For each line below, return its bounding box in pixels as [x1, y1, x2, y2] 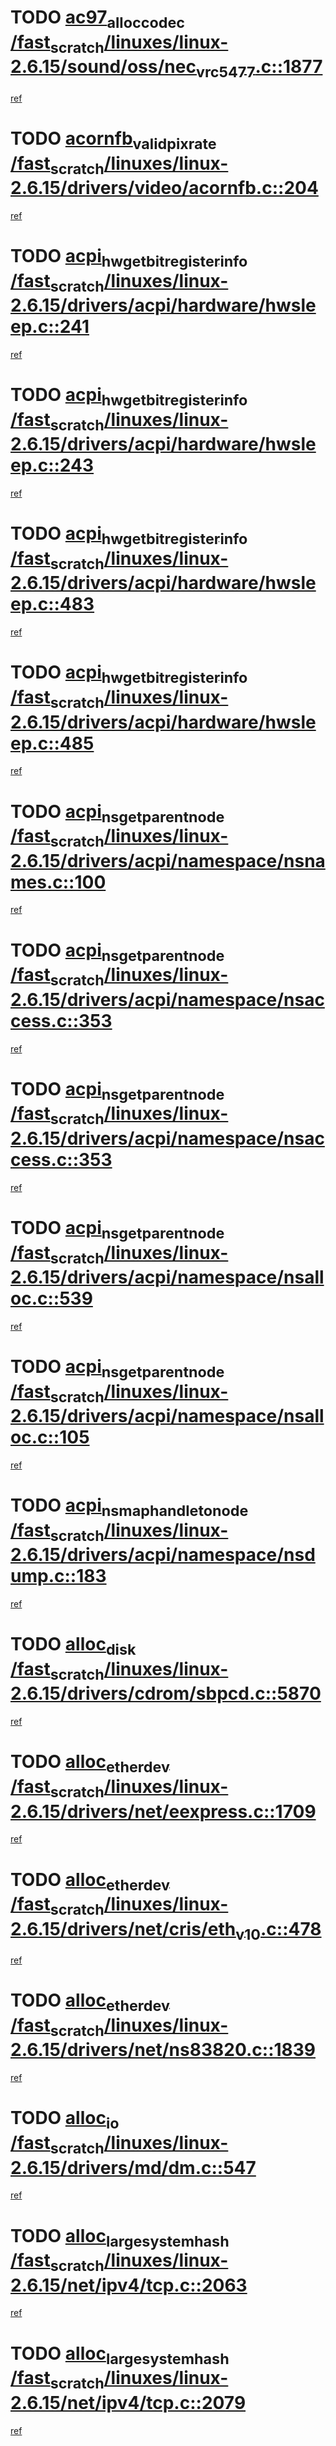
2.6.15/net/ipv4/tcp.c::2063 [10, 2274, 248, 2296]
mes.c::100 [10, 871, 107, 893]
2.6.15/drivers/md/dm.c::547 [10, 2156, 257, 2179]
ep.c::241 [10, 316, 90, 338]
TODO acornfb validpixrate [10, 127, 217, 153]
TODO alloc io [10, 2107, 120, 2133]
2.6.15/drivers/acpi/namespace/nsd [10, 1544, 316, 1566]
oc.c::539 [10, 1287, 93, 1310]
